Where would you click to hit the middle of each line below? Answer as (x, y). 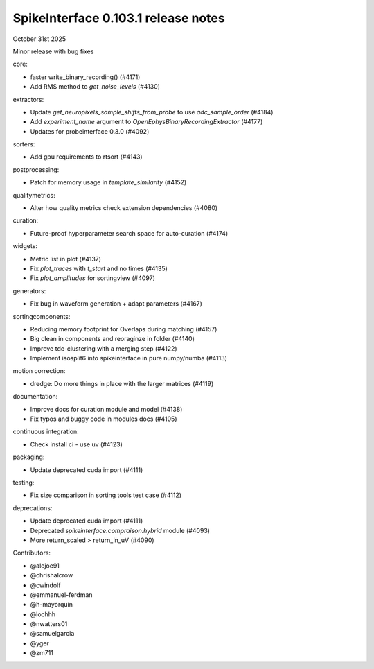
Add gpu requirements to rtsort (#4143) (86, 157)
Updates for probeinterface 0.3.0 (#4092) (90, 131)
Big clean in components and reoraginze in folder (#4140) (113, 339)
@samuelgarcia (52, 634)
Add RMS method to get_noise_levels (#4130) (95, 87)
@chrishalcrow (52, 575)
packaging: (29, 457)
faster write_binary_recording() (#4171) (85, 77)
